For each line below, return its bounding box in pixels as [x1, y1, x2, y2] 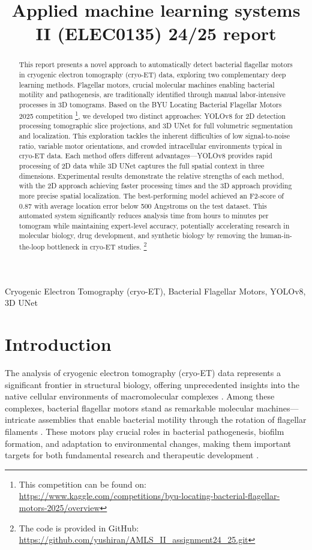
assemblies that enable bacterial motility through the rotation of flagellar [38, 413, 307, 426]
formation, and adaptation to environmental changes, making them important [5, 437, 292, 449]
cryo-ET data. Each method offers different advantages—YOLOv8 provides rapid [19, 151, 272, 161]
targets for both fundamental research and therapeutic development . [5, 449, 259, 461]
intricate [5, 413, 35, 426]
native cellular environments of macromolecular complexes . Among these [5, 390, 275, 402]
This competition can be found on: [19, 477, 146, 490]
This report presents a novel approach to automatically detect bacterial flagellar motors [19, 59, 293, 70]
